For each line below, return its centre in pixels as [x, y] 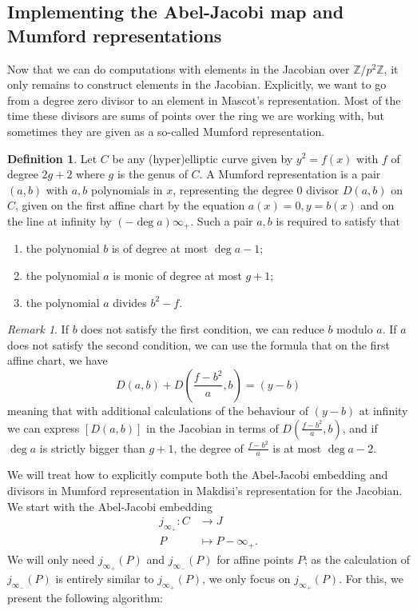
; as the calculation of [357, 559]
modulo [355, 329]
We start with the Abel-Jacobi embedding [110, 506]
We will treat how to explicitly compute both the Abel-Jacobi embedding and [198, 475]
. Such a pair [222, 220]
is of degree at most [160, 248]
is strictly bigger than [92, 447]
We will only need [51, 559]
